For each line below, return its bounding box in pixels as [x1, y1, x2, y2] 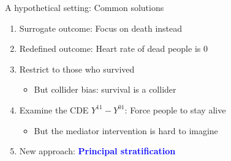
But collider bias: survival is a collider [34, 83, 176, 96]
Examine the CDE [19, 103, 89, 116]
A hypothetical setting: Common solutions [5, 1, 164, 13]
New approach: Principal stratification [19, 145, 176, 157]
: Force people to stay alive [124, 103, 226, 116]
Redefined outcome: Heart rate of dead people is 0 [19, 42, 208, 55]
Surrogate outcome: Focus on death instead [19, 21, 183, 34]
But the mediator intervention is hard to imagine [34, 124, 218, 137]
